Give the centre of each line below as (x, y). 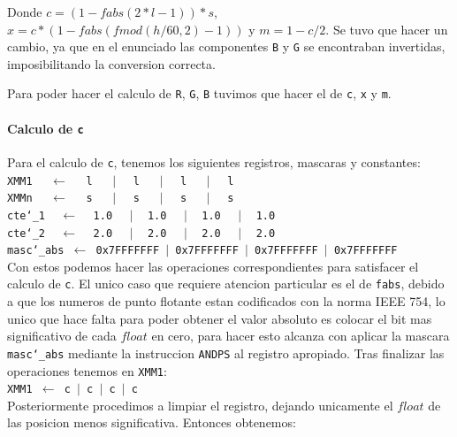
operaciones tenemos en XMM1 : (87, 370)
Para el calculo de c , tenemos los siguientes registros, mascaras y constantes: (214, 161)
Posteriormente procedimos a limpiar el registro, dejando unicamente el (200, 405)
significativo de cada (62, 336)
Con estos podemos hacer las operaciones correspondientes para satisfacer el (213, 266)
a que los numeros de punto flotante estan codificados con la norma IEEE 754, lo (226, 301)
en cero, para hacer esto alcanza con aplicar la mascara (301, 336)
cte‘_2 (26, 233)
